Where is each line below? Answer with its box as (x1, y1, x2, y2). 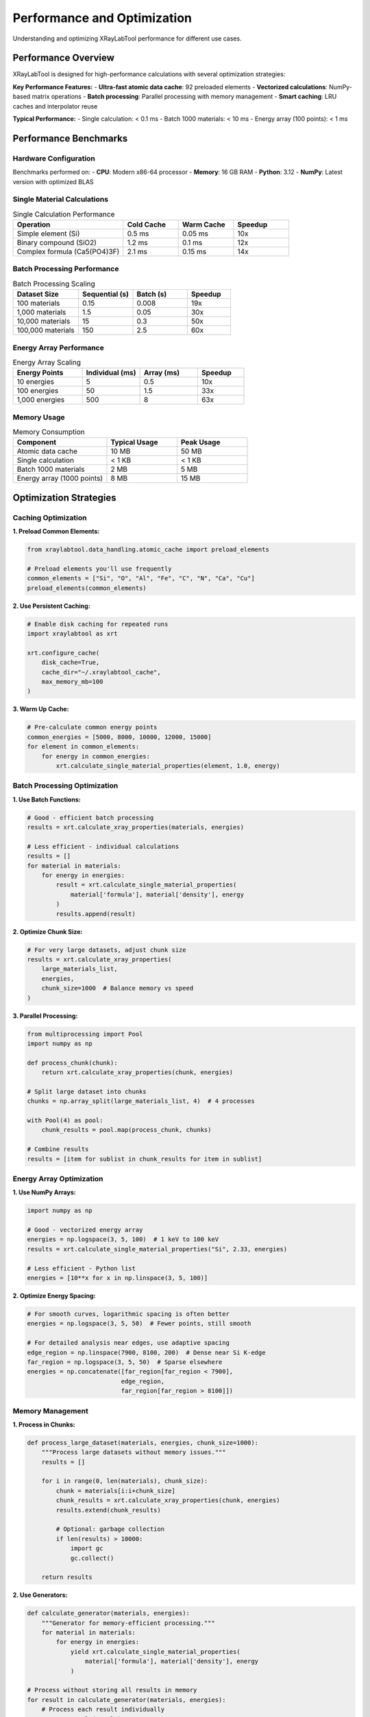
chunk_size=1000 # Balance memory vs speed (41, 984, 194, 992)
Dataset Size (16, 289, 60, 299)
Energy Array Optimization (12, 1174, 103, 1183)
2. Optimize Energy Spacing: (12, 1292, 96, 1300)
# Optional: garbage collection (56, 1525, 164, 1533)
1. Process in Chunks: (12, 1420, 75, 1429)
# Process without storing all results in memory (27, 1686, 197, 1694)
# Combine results (27, 1146, 89, 1153)
